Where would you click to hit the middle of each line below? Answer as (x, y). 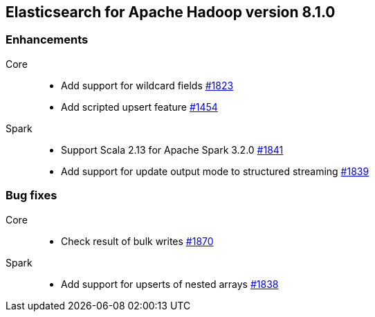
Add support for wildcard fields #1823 (147, 85)
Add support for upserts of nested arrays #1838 (170, 284)
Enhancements (47, 40)
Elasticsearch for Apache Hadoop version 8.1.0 (171, 12)
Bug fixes (31, 196)
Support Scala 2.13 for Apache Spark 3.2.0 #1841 (172, 150)
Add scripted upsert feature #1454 (139, 107)
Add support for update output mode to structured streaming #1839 (215, 171)
